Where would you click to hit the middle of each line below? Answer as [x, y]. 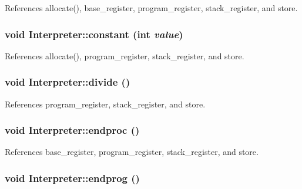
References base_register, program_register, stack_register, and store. [132, 152]
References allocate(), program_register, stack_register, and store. [125, 55]
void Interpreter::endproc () [72, 130]
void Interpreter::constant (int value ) [94, 34]
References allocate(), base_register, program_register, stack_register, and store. [151, 8]
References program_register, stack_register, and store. [105, 104]
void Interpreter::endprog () [72, 178]
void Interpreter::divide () [68, 82]
